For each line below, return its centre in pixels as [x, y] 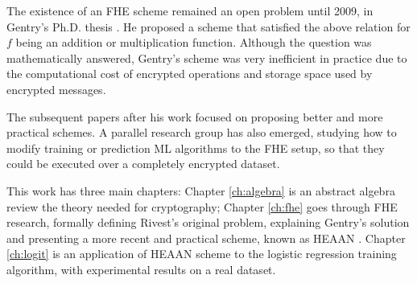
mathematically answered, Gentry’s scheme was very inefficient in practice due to [207, 57]
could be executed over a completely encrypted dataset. [143, 164]
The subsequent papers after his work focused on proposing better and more [195, 116]
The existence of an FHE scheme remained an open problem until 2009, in [190, 10]
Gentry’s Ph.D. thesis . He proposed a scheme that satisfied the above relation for [208, 26]
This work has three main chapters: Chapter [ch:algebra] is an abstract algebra [201, 190]
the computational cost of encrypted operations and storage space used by [190, 74]
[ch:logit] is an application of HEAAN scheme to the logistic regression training [202, 254]
